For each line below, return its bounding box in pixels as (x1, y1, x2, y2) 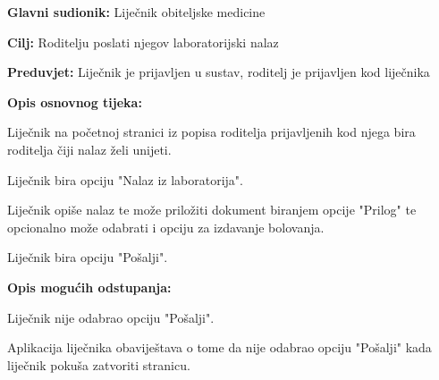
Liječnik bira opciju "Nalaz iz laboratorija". (7, 170, 243, 189)
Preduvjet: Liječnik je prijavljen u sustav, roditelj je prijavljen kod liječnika (7, 63, 430, 81)
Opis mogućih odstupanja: (7, 277, 172, 296)
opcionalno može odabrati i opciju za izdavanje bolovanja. (7, 217, 325, 236)
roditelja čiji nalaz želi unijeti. (7, 139, 172, 158)
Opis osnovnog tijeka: (7, 92, 142, 111)
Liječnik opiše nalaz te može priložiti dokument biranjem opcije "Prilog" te (7, 200, 417, 219)
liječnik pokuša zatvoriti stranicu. (7, 355, 190, 374)
